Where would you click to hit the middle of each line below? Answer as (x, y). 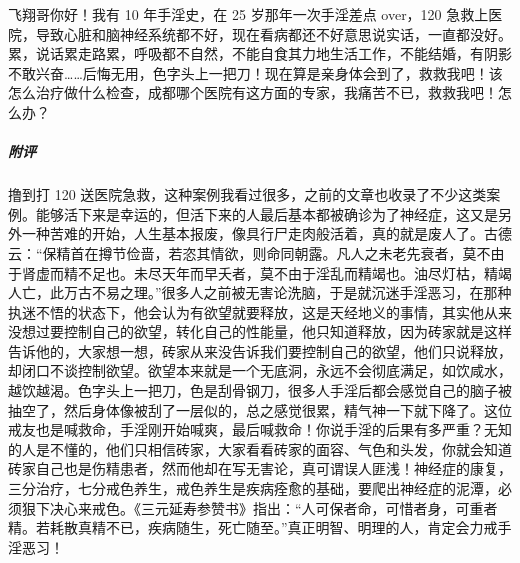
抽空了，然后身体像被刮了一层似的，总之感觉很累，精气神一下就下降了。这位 (260, 409)
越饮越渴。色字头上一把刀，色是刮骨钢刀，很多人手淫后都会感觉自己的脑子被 (260, 390)
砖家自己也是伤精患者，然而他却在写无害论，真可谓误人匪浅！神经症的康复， (260, 468)
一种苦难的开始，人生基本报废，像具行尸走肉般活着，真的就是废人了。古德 (266, 233)
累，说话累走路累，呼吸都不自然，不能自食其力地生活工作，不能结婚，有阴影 (260, 53)
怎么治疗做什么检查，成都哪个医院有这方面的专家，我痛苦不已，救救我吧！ (253, 92)
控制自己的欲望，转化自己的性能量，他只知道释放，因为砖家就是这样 (287, 331)
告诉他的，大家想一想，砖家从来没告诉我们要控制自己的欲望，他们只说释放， (260, 350)
